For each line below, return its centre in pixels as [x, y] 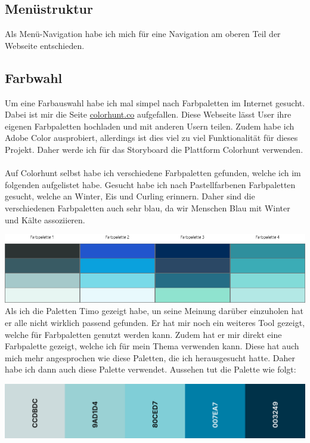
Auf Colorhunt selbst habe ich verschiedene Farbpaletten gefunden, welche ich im [153, 173]
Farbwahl [34, 77]
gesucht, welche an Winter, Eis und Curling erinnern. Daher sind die [130, 196]
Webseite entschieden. [45, 45]
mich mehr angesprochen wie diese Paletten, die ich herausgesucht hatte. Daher [150, 357]
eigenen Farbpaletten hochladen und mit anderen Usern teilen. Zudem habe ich [150, 126]
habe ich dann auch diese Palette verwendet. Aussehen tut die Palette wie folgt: [151, 369]
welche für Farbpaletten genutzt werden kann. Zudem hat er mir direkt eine [143, 334]
